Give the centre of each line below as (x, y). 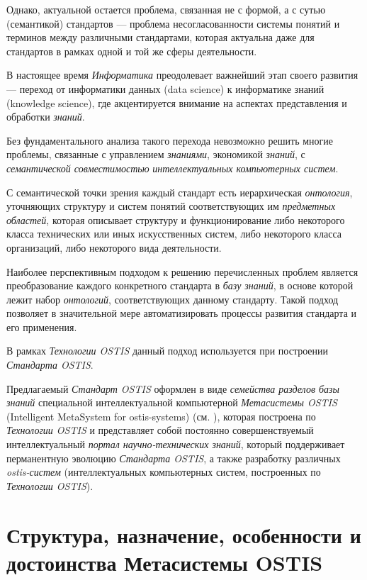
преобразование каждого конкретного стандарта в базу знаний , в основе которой (180, 285)
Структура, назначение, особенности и (184, 534)
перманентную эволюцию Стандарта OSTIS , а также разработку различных (174, 458)
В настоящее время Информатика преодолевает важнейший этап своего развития (182, 75)
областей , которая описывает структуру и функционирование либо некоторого (176, 219)
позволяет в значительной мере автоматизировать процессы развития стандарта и (182, 313)
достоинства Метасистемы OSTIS (165, 562)
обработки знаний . (46, 117)
